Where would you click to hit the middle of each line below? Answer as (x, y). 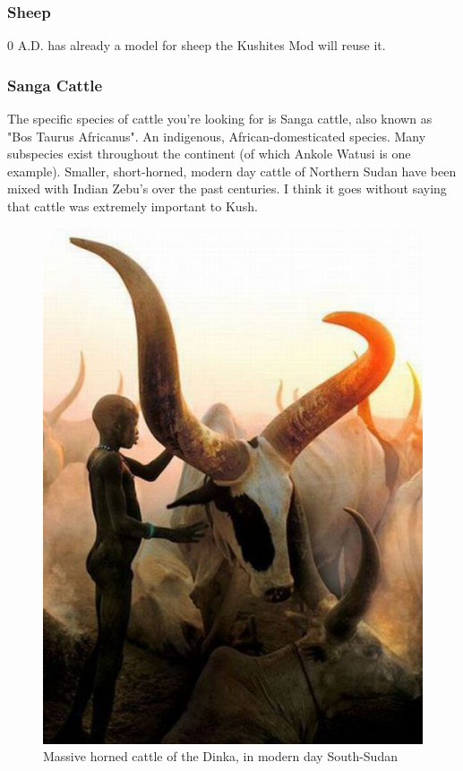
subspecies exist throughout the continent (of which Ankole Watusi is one (209, 154)
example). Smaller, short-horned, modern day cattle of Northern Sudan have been (232, 171)
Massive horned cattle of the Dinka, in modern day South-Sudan (220, 756)
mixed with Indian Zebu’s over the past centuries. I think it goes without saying (227, 188)
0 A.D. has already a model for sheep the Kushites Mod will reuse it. (197, 45)
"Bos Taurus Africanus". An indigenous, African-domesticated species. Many (217, 136)
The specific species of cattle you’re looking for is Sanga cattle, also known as (220, 119)
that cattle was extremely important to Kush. (133, 206)
